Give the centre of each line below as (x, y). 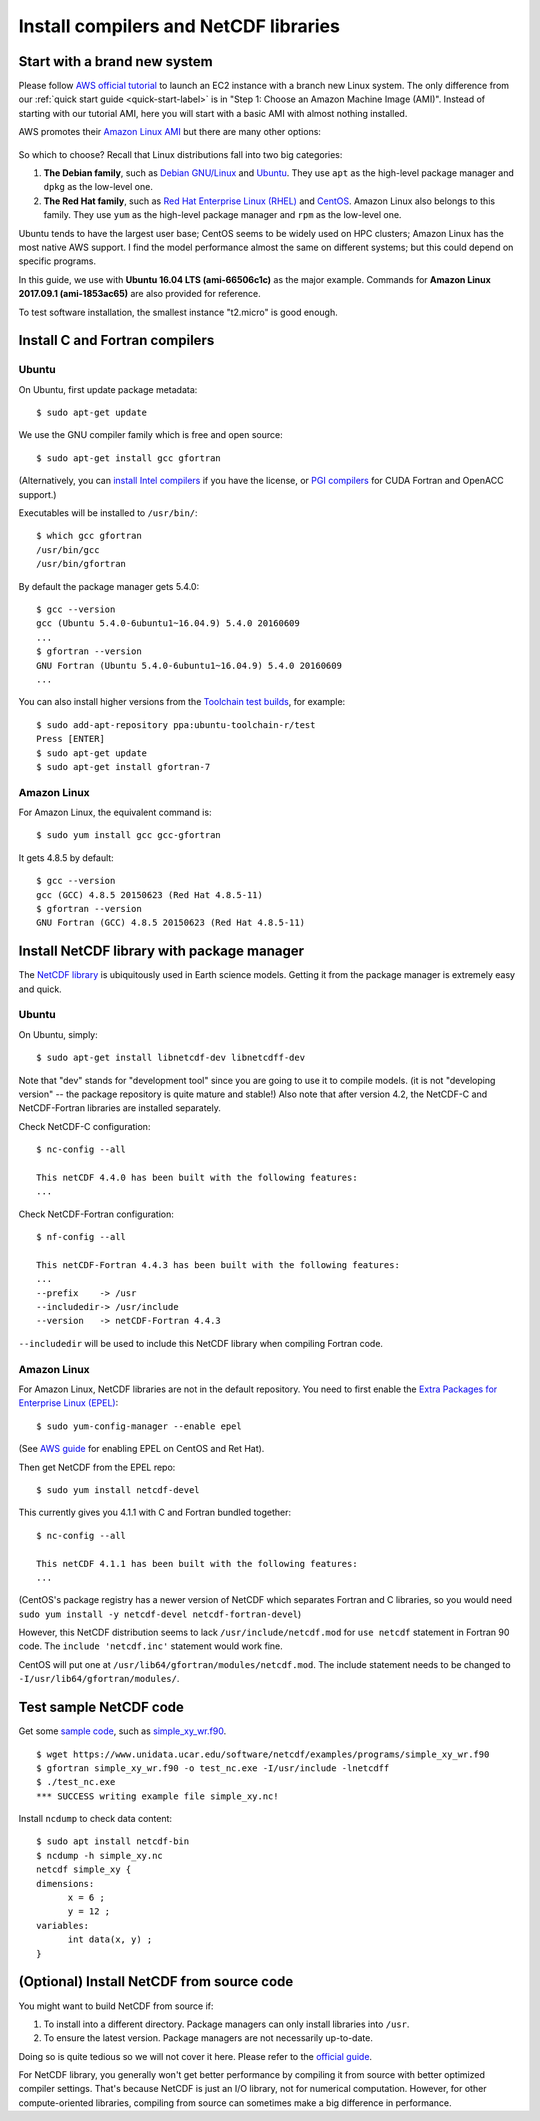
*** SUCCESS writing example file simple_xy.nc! (157, 1796)
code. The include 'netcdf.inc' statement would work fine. (151, 1646)
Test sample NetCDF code (101, 1707)
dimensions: (65, 1883)
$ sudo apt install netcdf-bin (113, 1841)
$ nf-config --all (81, 1237)
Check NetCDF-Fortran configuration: (96, 1214)
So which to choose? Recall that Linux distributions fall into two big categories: (180, 154)
